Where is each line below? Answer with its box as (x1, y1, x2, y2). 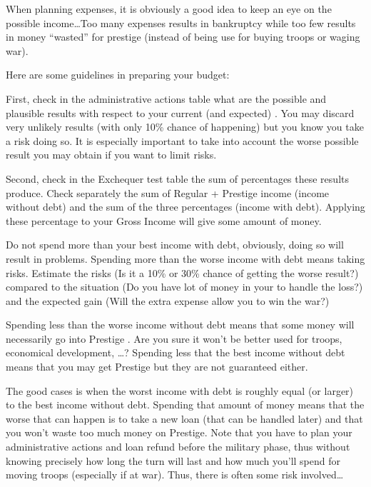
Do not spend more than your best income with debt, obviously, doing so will (6, 237, 344, 252)
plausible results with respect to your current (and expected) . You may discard (6, 105, 355, 120)
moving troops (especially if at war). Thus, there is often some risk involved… (6, 467, 344, 482)
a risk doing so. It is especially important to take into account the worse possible (6, 133, 359, 148)
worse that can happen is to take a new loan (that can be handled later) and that (6, 411, 363, 426)
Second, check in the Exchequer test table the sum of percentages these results (6, 171, 349, 186)
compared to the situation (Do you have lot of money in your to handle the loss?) (6, 279, 363, 294)
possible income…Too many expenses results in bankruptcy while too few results (6, 15, 356, 30)
